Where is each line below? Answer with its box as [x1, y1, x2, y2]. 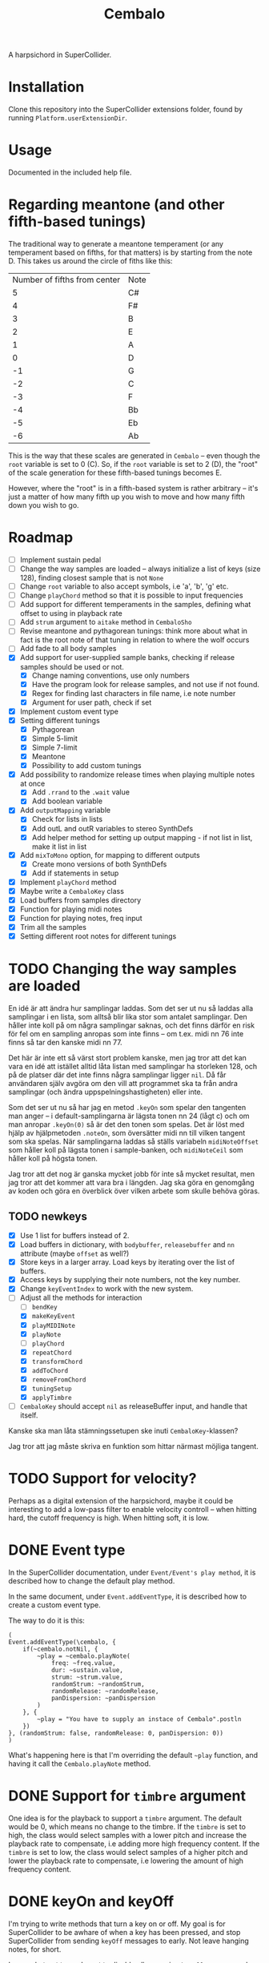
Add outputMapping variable [19, 806, 110, 815]
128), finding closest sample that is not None [19, 573, 164, 583]
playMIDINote [31, 1321, 76, 1329]
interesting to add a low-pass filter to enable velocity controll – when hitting [8, 1505, 258, 1514]
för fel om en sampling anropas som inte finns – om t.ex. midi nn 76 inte [8, 1029, 244, 1039]
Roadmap [8, 529, 74, 547]
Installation [8, 78, 85, 96]
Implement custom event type [19, 706, 118, 716]
